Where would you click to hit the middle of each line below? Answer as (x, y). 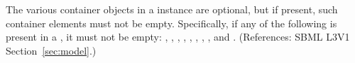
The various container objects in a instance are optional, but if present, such (172, 9)
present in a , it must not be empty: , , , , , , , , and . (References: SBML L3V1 (178, 37)
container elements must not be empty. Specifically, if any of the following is (171, 23)
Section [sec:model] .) (51, 50)
